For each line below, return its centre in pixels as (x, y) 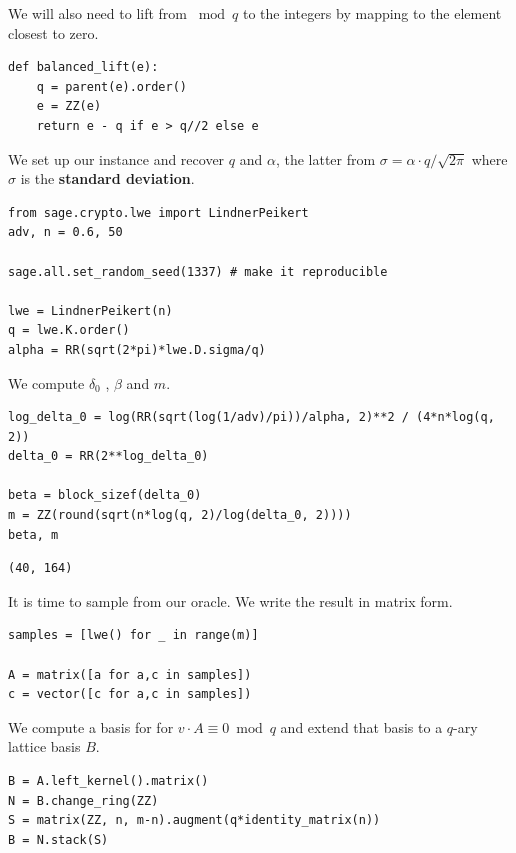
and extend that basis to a (361, 726)
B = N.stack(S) (58, 839)
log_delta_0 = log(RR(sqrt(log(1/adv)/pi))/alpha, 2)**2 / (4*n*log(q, (251, 417)
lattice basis (44, 746)
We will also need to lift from (98, 13)
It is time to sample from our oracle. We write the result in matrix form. (230, 600)
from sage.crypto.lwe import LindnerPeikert (158, 212)
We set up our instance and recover (116, 158)
